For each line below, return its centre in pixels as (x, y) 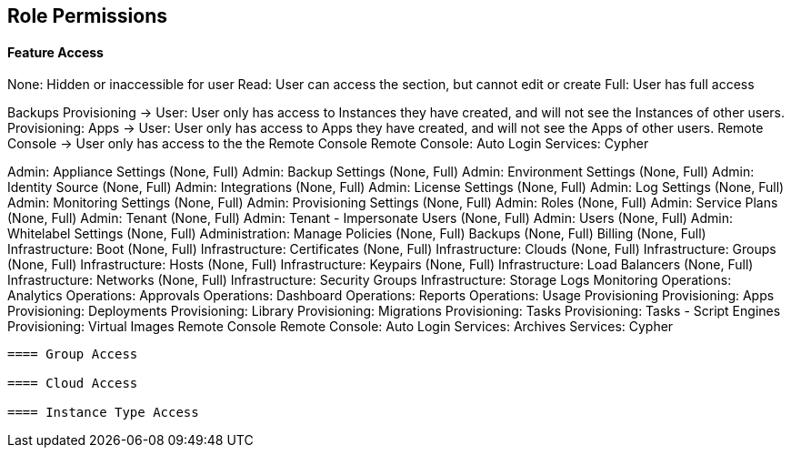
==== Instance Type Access (103, 413)
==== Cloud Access (73, 384)
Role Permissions (88, 16)
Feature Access (55, 52)
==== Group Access (73, 354)
